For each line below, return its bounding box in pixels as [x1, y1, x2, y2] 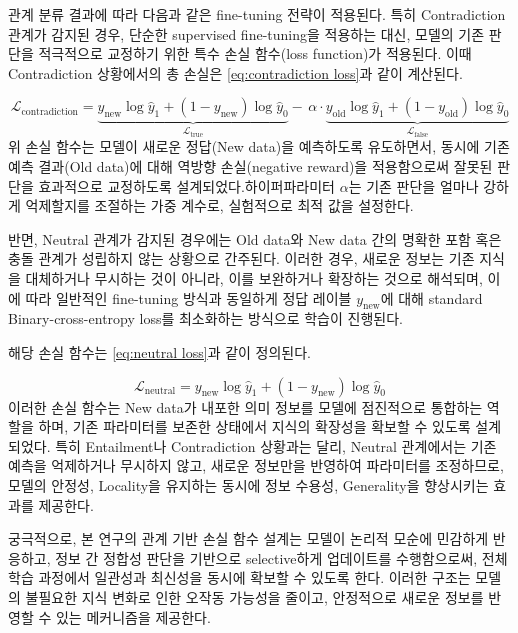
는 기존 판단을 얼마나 [348, 175, 479, 196]
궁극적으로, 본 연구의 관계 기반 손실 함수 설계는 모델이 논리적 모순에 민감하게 [8, 528, 489, 549]
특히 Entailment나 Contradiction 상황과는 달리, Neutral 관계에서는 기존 [55, 435, 497, 456]
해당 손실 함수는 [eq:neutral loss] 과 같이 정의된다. [8, 342, 312, 362]
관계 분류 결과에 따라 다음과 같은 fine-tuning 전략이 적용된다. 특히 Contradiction [8, 4, 506, 24]
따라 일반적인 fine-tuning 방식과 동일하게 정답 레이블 [25, 287, 352, 308]
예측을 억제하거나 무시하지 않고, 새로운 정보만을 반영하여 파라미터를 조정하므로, [8, 455, 504, 476]
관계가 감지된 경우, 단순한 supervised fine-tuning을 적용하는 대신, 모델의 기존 [8, 23, 485, 44]
